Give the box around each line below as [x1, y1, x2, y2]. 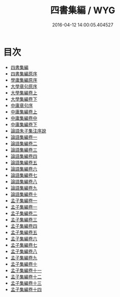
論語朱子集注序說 [10, 127, 46, 134]
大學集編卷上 [10, 89, 37, 95]
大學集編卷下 [10, 96, 37, 102]
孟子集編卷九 [10, 254, 37, 260]
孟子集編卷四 [10, 223, 37, 229]
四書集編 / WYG [50, 5, 115, 16]
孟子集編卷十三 [10, 280, 42, 286]
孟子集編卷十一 [10, 267, 42, 273]
